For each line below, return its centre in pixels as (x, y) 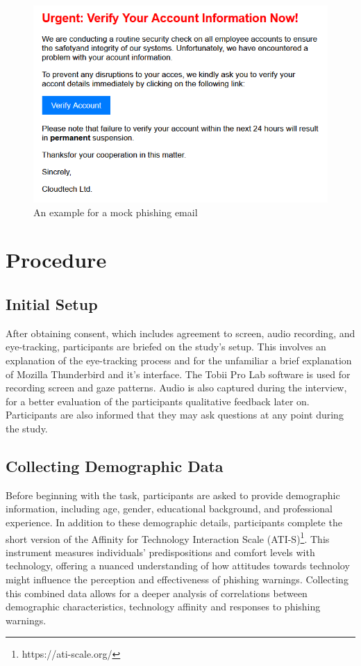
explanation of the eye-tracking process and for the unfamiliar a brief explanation (179, 360)
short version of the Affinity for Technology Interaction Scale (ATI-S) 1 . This (168, 537)
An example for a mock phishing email (116, 212)
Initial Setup (52, 304)
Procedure (56, 260)
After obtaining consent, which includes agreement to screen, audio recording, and (180, 333)
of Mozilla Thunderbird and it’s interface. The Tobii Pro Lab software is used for (178, 374)
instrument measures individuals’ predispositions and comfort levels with (160, 552)
